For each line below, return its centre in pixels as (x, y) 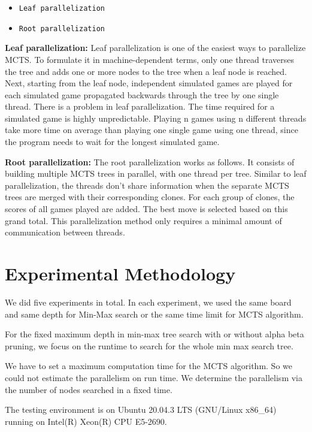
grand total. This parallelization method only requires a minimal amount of (143, 220)
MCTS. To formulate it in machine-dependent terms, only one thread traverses (150, 59)
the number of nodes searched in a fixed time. (89, 389)
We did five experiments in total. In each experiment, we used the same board (148, 302)
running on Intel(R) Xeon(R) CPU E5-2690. (86, 421)
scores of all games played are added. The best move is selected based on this (146, 209)
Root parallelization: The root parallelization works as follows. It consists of (150, 161)
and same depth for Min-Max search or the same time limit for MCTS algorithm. (154, 314)
